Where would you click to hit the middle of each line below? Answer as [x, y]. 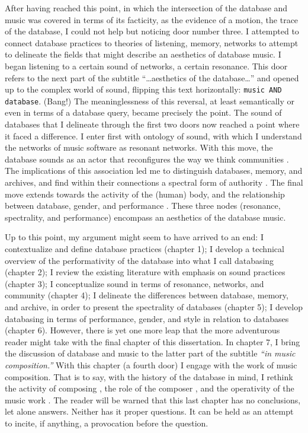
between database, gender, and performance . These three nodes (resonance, [143, 206]
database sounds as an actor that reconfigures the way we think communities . [147, 159]
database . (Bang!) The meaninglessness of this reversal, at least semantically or [150, 101]
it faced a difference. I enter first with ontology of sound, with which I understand [153, 136]
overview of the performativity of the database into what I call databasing [139, 260]
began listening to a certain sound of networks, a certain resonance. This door [146, 66]
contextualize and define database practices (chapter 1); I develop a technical [145, 249]
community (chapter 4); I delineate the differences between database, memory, [147, 295]
